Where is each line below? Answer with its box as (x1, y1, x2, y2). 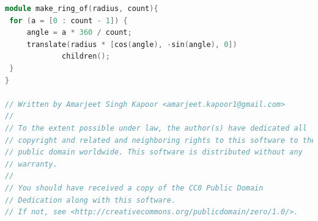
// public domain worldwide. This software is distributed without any (5, 148, 303, 157)
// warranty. (5, 159, 57, 168)
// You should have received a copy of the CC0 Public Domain (5, 183, 264, 192)
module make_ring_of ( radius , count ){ (5, 4, 158, 13)
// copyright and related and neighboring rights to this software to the (5, 136, 316, 145)
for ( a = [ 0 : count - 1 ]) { (9, 16, 128, 25)
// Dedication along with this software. (5, 195, 176, 205)
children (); (62, 52, 110, 61)
